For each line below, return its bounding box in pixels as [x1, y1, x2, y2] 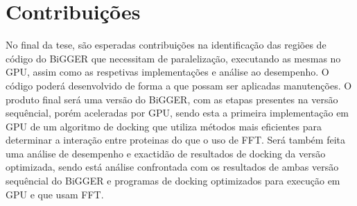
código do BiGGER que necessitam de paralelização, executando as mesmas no [6, 51, 341, 65]
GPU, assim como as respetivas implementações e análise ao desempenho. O [6, 65, 329, 79]
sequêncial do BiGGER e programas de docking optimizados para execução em [6, 173, 340, 188]
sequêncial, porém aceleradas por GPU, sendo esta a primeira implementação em [6, 105, 349, 120]
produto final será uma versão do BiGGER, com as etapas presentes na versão [6, 92, 338, 106]
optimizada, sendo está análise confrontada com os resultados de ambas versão [6, 160, 339, 174]
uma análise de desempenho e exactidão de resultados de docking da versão [6, 146, 326, 160]
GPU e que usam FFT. [6, 187, 104, 201]
